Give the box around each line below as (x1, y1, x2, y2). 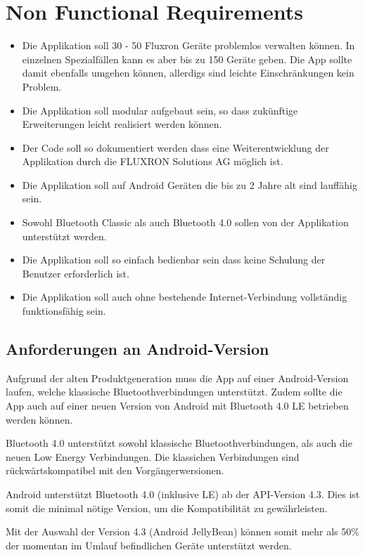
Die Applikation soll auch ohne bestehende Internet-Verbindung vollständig (22, 289, 347, 304)
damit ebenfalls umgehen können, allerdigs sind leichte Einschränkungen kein (22, 65, 354, 80)
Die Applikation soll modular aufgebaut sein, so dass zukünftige (22, 103, 298, 117)
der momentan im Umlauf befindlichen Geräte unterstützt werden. (6, 537, 292, 552)
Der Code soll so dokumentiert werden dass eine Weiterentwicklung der (22, 140, 329, 155)
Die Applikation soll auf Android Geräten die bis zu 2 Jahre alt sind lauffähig (22, 177, 357, 192)
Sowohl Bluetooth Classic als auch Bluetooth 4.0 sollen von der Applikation (22, 215, 349, 230)
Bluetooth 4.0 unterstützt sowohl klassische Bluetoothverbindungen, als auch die (6, 436, 352, 450)
